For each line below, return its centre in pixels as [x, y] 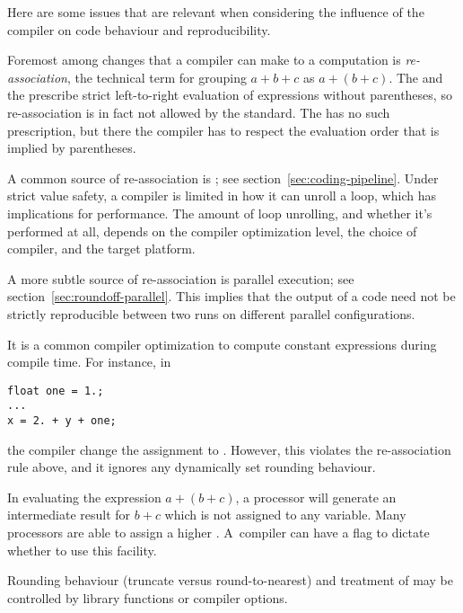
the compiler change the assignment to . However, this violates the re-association [229, 449]
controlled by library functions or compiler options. [148, 597]
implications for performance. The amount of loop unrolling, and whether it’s [220, 213]
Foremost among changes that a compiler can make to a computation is [204, 60]
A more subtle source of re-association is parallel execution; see [181, 278]
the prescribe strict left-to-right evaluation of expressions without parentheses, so [230, 95]
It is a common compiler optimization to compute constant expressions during [222, 344]
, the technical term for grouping [157, 77]
